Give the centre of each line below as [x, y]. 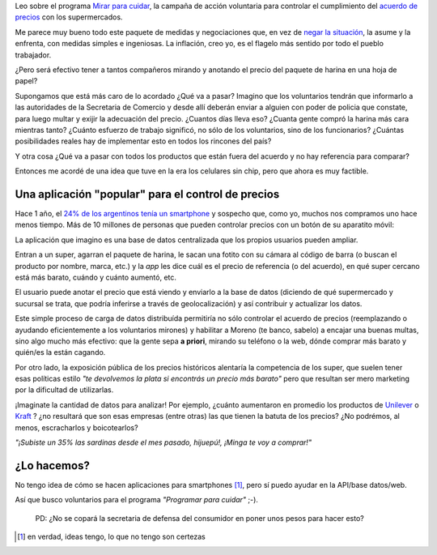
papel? [26, 81]
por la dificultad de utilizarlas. [64, 390]
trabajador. [33, 55]
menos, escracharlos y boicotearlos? [76, 427]
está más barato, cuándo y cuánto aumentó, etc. [96, 277]
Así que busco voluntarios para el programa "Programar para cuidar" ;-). [137, 500]
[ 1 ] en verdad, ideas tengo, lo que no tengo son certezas [111, 537]
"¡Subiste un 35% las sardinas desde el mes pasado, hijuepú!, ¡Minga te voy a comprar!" [163, 442]
